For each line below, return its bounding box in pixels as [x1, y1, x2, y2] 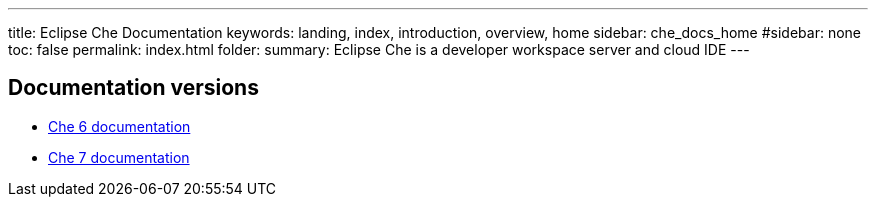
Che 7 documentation [48, 148, 190, 166]
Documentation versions [8, 75, 259, 101]
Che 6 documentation [48, 117, 191, 135]
